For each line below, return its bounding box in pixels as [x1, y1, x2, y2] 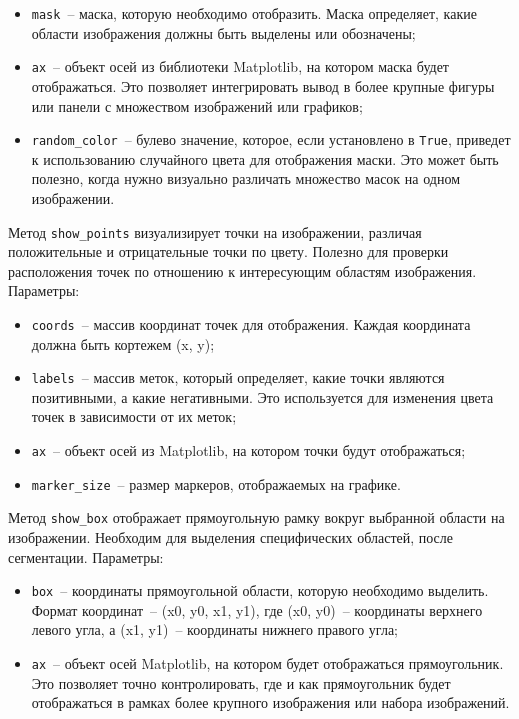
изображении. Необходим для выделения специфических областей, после [8, 527, 454, 548]
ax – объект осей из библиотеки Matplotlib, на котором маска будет [31, 56, 449, 77]
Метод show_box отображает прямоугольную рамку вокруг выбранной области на [8, 507, 505, 528]
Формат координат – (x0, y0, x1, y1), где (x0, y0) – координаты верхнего [31, 599, 483, 620]
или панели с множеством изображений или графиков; [31, 95, 363, 116]
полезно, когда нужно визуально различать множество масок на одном [31, 168, 461, 189]
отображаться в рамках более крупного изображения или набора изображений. [31, 692, 510, 713]
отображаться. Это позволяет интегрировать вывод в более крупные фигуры [31, 75, 495, 96]
